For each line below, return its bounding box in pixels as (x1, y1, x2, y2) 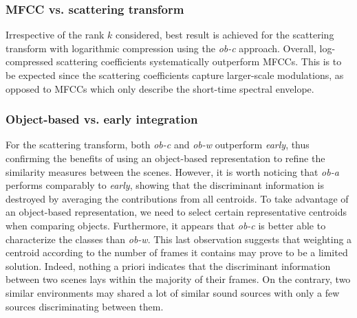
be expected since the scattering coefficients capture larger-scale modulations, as (6, 68, 344, 82)
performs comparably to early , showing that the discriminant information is (6, 178, 324, 192)
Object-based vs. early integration (6, 111, 198, 128)
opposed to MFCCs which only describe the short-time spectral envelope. (6, 81, 314, 95)
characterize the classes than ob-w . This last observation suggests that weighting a (6, 231, 352, 246)
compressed (6, 54, 54, 69)
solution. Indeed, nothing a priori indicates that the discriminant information (6, 258, 331, 273)
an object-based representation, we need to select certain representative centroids (6, 205, 347, 219)
